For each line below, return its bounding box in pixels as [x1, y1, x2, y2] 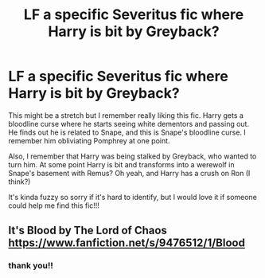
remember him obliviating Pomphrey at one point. [8, 135, 170, 145]
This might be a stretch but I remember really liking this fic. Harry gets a [8, 110, 244, 120]
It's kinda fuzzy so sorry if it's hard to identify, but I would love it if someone [8, 192, 257, 202]
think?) [8, 177, 31, 186]
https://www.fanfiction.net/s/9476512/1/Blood [8, 237, 245, 250]
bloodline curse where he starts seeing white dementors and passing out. [8, 119, 249, 128]
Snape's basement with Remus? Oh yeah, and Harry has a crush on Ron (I [8, 168, 251, 178]
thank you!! [8, 260, 54, 272]
